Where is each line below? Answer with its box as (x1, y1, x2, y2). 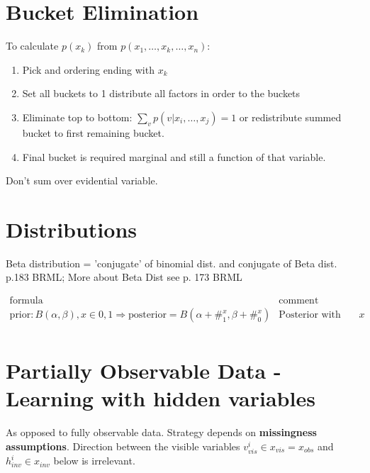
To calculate (6, 38, 59, 53)
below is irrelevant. (53, 453, 135, 468)
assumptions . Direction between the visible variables (6, 439, 240, 453)
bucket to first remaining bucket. (22, 125, 164, 140)
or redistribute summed (239, 109, 342, 124)
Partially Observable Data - (6, 356, 281, 385)
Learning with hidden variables (6, 384, 315, 413)
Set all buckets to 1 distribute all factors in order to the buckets (22, 86, 301, 101)
